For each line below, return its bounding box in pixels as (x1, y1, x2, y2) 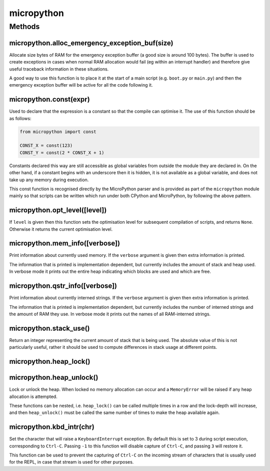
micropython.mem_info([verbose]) (9, 239, 120, 248)
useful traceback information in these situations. (9, 66, 109, 72)
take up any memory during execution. (9, 177, 89, 183)
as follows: (9, 115, 32, 121)
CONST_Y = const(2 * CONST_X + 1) (19, 150, 104, 155)
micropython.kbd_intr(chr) (9, 423, 94, 431)
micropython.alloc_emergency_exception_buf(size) (9, 39, 173, 47)
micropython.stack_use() (9, 324, 90, 332)
